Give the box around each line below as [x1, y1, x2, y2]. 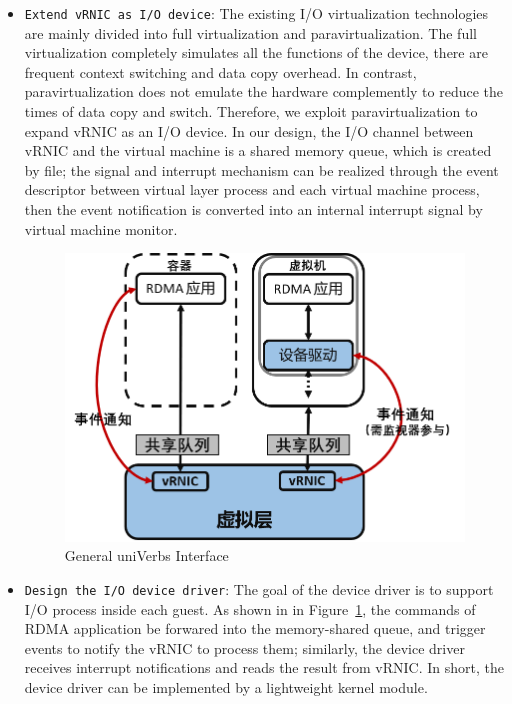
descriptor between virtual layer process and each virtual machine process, [24, 179, 480, 200]
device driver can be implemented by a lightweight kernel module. [24, 676, 428, 697]
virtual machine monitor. [24, 218, 178, 239]
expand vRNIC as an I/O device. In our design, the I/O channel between [24, 120, 474, 141]
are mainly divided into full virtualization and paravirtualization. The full [24, 22, 477, 43]
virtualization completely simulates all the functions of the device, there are [24, 42, 488, 63]
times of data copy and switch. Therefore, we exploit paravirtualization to [24, 101, 478, 122]
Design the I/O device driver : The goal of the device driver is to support [24, 578, 494, 599]
